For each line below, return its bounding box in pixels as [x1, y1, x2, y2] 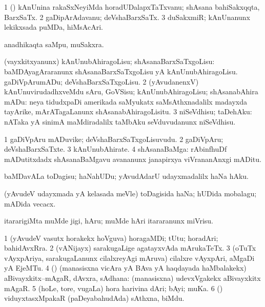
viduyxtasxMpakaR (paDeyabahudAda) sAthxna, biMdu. [4, 293, 185, 303]
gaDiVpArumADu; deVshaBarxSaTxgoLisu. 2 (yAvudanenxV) [4, 76, 199, 87]
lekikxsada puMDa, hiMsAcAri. [4, 22, 103, 32]
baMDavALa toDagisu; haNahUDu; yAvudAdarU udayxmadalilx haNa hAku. [4, 171, 249, 181]
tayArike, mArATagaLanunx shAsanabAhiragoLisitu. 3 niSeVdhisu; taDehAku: [4, 106, 252, 117]
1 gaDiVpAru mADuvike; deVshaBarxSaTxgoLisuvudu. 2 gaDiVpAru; [4, 133, 223, 144]
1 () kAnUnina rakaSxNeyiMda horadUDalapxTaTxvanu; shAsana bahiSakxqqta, [4, 2, 260, 12]
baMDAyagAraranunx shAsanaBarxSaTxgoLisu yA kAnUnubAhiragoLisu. [4, 66, 238, 76]
